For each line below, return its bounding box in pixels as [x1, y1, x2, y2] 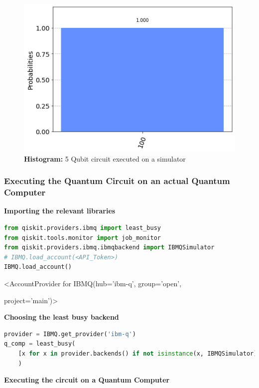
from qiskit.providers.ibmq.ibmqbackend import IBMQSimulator [4, 244, 215, 251]
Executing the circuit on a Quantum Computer [4, 375, 170, 385]
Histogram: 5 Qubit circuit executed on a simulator [24, 153, 186, 164]
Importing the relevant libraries [4, 205, 116, 216]
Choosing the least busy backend [4, 312, 119, 322]
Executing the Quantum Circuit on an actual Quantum [4, 175, 230, 187]
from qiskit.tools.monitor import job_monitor [4, 234, 161, 241]
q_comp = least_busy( [4, 340, 76, 348]
